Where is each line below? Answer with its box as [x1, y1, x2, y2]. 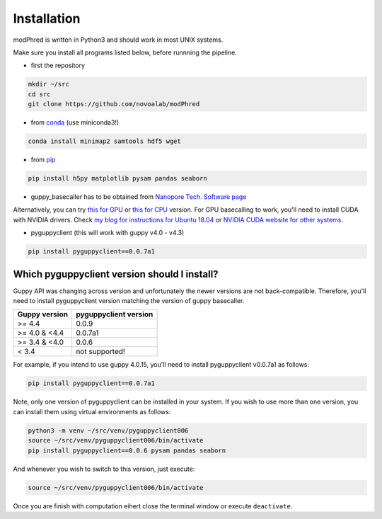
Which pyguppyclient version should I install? [13, 268, 219, 280]
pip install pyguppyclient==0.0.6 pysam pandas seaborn [28, 446, 226, 455]
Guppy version [17, 309, 69, 319]
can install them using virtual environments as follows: [13, 407, 171, 416]
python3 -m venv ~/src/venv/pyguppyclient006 [28, 426, 189, 435]
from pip [30, 156, 56, 164]
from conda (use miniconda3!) [30, 118, 120, 127]
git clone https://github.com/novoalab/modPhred [28, 100, 200, 108]
